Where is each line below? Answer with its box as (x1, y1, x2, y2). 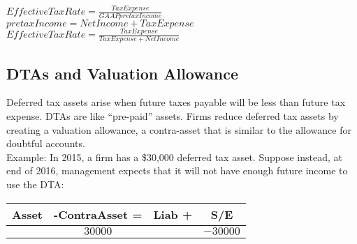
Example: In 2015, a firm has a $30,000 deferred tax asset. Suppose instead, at (6, 149, 342, 164)
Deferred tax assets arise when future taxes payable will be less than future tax (6, 95, 346, 109)
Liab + (153, 206, 193, 222)
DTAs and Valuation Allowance (6, 62, 238, 84)
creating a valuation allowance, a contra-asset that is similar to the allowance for (6, 122, 351, 137)
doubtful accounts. (6, 136, 85, 151)
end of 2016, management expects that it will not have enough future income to (6, 163, 348, 178)
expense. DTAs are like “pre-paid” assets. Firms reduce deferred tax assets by (6, 109, 339, 123)
